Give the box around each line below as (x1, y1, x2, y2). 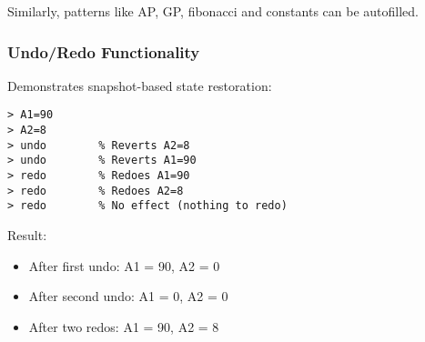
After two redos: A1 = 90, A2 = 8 (28, 317, 219, 336)
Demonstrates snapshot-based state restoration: (7, 75, 272, 95)
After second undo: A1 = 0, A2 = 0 (28, 287, 228, 306)
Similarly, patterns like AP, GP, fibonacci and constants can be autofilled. (7, 2, 419, 20)
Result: (7, 226, 47, 244)
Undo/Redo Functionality (7, 40, 200, 63)
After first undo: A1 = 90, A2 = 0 (28, 256, 220, 275)
